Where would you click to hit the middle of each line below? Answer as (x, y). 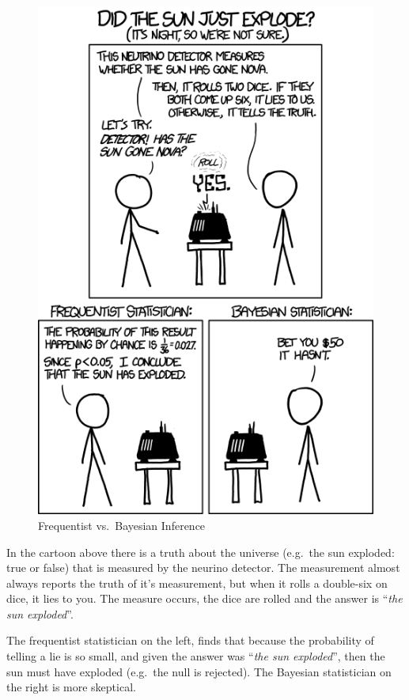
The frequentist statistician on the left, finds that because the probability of (190, 640)
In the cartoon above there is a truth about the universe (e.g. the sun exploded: (201, 552)
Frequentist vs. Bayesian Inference (122, 525)
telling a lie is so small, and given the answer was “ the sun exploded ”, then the (196, 656)
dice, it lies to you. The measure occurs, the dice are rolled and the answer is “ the (204, 598)
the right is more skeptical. (71, 687)
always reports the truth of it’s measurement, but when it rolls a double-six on (197, 583)
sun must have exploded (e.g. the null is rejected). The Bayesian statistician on (199, 671)
